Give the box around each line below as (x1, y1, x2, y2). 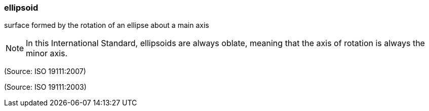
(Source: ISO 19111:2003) (4, 83, 87, 92)
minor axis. (26, 48, 68, 59)
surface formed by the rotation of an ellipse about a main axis (4, 21, 209, 30)
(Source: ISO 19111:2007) (4, 67, 86, 76)
